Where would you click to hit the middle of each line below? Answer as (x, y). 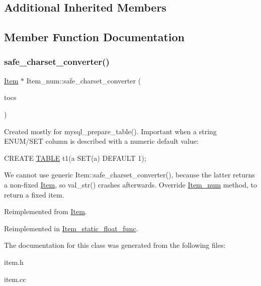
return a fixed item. (34, 194)
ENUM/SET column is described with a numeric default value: (101, 141)
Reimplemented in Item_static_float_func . (71, 228)
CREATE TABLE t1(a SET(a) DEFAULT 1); (75, 158)
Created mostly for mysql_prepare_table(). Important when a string (110, 131)
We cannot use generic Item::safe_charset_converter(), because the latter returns (129, 175)
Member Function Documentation (95, 37)
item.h (14, 262)
